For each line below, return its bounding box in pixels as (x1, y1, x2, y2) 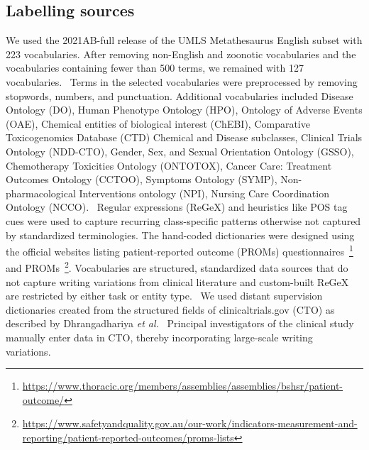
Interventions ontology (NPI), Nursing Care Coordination (79, 185, 329, 200)
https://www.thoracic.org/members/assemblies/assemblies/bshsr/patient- (22, 378, 343, 393)
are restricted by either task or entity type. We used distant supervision (6, 288, 323, 303)
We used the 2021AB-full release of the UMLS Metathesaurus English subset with (6, 33, 363, 48)
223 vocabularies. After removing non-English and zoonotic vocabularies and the (6, 46, 356, 61)
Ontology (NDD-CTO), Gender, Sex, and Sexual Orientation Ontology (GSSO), (6, 143, 354, 158)
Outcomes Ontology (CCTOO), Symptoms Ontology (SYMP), (6, 172, 277, 187)
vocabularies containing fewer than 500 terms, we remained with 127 (6, 60, 304, 75)
